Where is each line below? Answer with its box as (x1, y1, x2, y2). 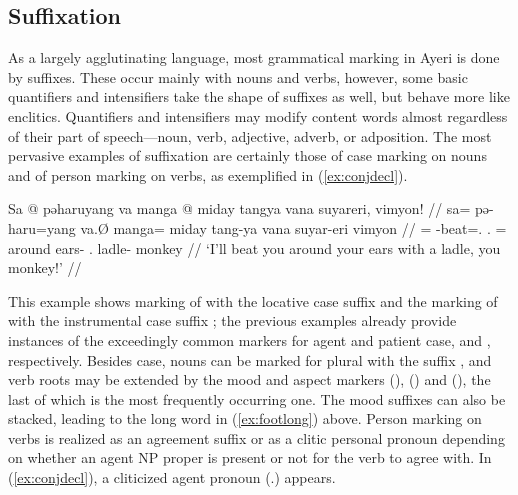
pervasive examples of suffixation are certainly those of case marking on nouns (8, 145, 487, 166)
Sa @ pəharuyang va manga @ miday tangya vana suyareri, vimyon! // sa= (8, 198, 471, 219)
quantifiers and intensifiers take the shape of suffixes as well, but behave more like (8, 86, 510, 107)
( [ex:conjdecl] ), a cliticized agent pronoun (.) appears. (8, 467, 336, 488)
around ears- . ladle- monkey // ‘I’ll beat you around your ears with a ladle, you (8, 237, 501, 258)
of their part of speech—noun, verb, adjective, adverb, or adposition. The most (8, 125, 492, 146)
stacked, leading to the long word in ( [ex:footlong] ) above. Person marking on (8, 408, 482, 429)
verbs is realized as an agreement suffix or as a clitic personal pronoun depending (8, 427, 505, 448)
